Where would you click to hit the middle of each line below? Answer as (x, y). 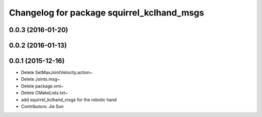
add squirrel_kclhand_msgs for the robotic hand (69, 100)
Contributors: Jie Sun (42, 106)
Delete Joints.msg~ (41, 79)
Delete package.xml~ (42, 86)
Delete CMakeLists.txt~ (44, 93)
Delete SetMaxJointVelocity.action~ (57, 72)
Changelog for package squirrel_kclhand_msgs (106, 13)
